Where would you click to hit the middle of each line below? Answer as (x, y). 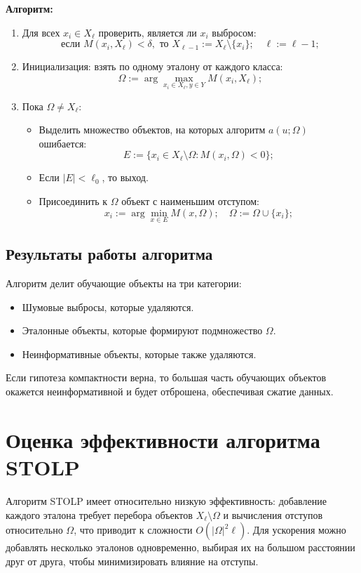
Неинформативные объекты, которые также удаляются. (139, 354)
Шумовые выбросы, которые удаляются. (108, 307)
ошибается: (63, 143)
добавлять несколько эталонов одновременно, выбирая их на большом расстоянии (180, 547)
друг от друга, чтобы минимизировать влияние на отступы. (132, 561)
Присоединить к (73, 201)
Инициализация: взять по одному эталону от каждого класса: (152, 66)
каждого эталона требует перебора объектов (99, 514)
